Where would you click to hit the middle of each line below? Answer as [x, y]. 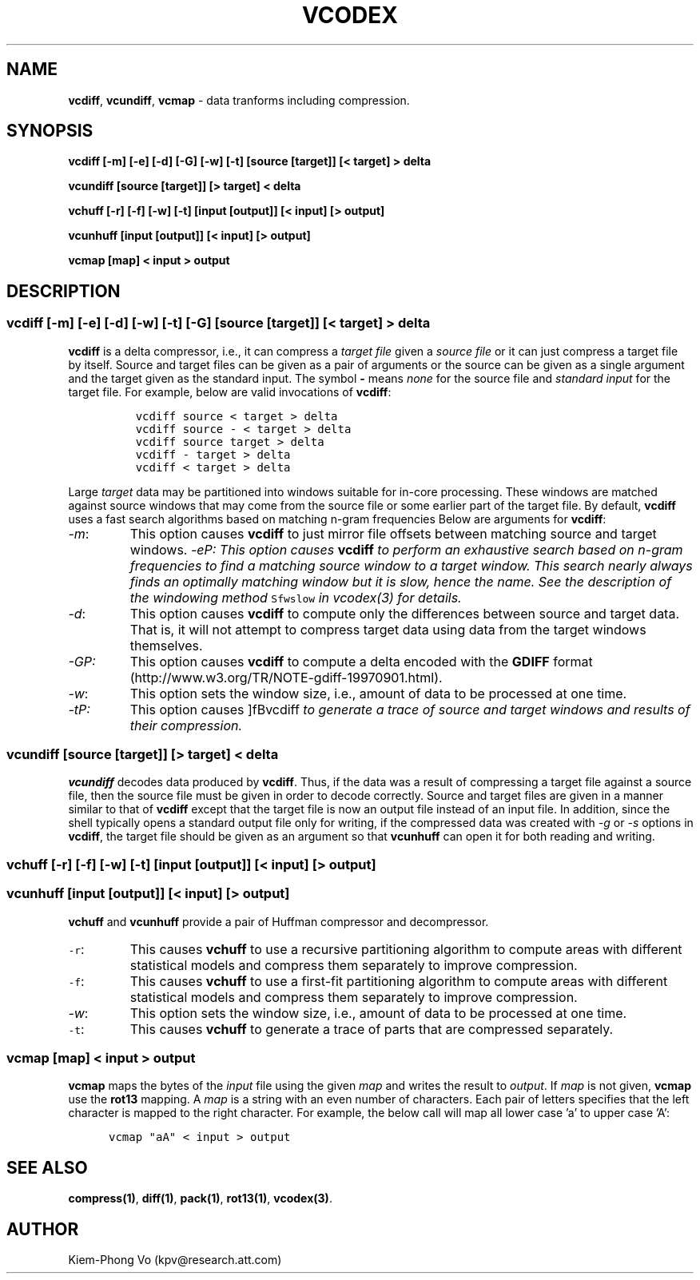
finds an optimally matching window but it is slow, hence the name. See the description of [401, 581]
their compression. [186, 725]
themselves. [166, 645]
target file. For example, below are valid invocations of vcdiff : [230, 392]
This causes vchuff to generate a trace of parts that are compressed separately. [372, 1029]
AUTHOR [43, 1229]
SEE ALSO [47, 1167]
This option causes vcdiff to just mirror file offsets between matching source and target [393, 533]
